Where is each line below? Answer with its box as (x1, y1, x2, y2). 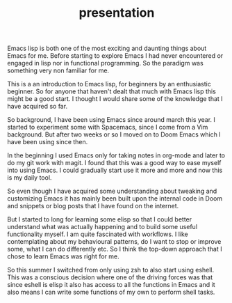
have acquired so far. (7, 102, 68, 111)
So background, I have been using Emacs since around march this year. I (7, 116, 215, 124)
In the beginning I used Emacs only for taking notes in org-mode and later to (7, 151, 226, 160)
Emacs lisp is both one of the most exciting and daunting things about (7, 44, 207, 53)
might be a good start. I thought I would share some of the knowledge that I (7, 95, 224, 103)
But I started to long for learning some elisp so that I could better (7, 215, 192, 224)
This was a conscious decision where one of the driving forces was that (7, 273, 213, 281)
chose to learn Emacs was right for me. (7, 252, 119, 261)
